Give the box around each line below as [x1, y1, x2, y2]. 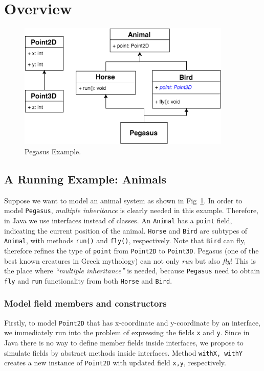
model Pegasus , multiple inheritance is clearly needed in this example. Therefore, [4, 205, 258, 216]
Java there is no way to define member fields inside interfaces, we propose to [4, 337, 244, 348]
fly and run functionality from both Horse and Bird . [4, 275, 172, 286]
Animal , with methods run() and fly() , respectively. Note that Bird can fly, [4, 235, 246, 246]
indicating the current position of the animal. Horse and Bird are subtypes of [4, 225, 248, 236]
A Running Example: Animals [4, 171, 167, 187]
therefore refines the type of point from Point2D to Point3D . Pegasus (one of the [4, 245, 259, 256]
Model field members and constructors [4, 297, 167, 310]
